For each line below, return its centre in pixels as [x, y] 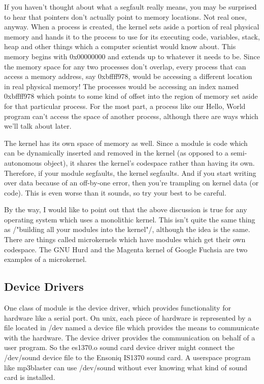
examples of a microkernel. [45, 259]
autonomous [23, 162]
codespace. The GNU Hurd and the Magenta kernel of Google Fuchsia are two [126, 249]
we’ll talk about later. [38, 126]
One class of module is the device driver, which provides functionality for [118, 308]
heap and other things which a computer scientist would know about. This [120, 46]
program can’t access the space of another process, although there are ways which [131, 116]
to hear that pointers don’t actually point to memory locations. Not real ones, [125, 16]
